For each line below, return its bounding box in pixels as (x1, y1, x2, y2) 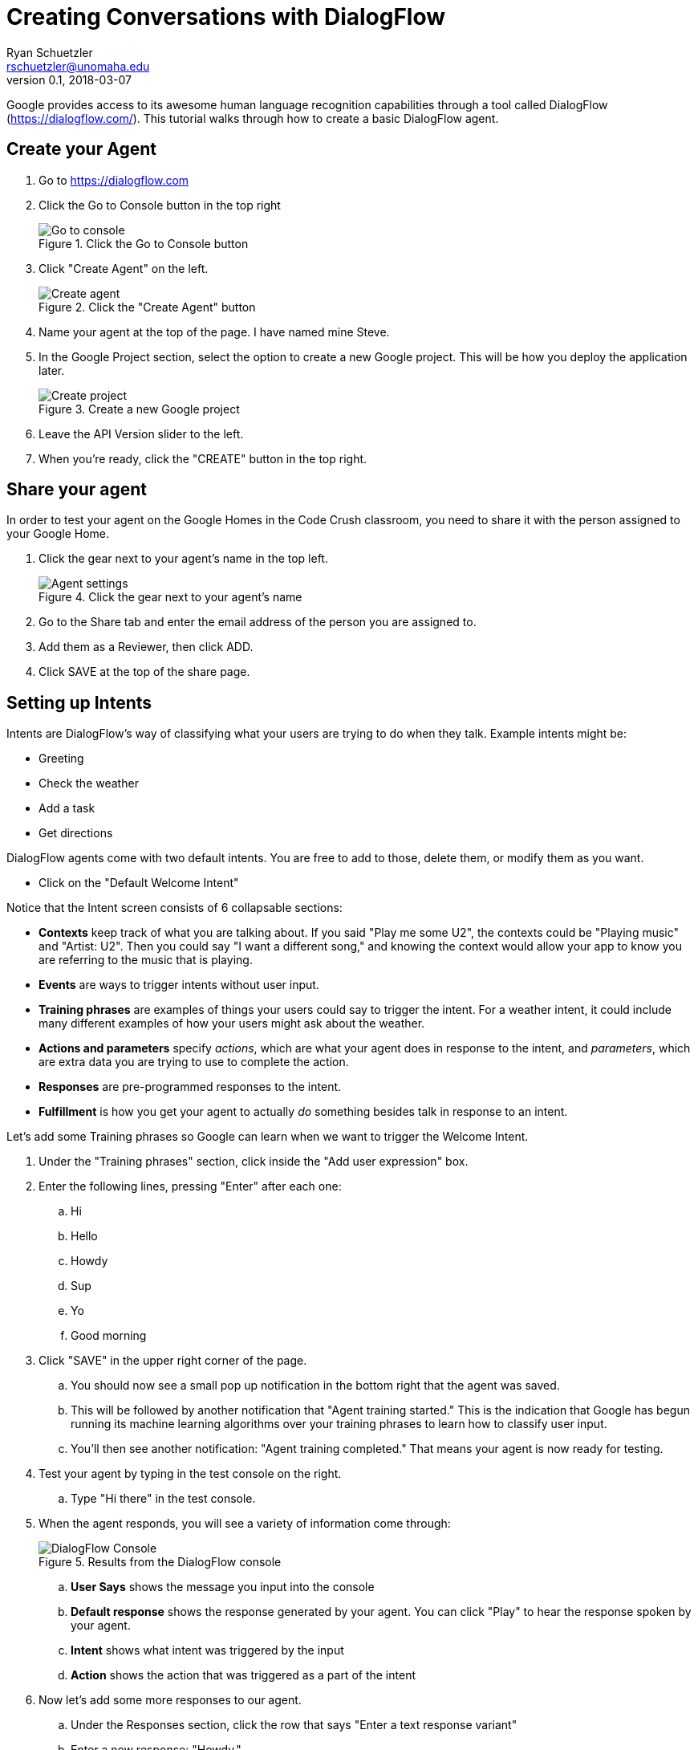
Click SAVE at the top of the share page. (39, 665, 250, 679)
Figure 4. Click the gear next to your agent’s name (39, 590, 302, 604)
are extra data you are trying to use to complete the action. (39, 1055, 349, 1069)
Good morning (71, 1329, 147, 1343)
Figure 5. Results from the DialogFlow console (39, 1555, 282, 1569)
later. (39, 363, 65, 377)
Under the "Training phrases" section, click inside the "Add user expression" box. (39, 1154, 469, 1169)
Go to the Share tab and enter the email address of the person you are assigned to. (39, 615, 477, 629)
